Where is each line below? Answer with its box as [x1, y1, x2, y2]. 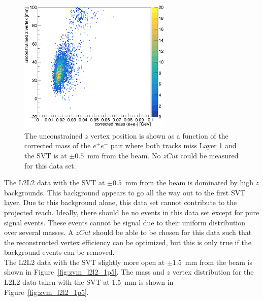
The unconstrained [24, 130, 83, 141]
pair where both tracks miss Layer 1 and [110, 140, 237, 151]
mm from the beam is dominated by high [125, 177, 253, 188]
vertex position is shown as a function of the [90, 130, 228, 141]
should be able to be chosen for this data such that [93, 227, 252, 238]
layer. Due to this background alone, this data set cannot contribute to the [4, 197, 237, 208]
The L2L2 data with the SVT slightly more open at [4, 256, 165, 267]
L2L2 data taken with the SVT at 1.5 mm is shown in [4, 277, 174, 287]
